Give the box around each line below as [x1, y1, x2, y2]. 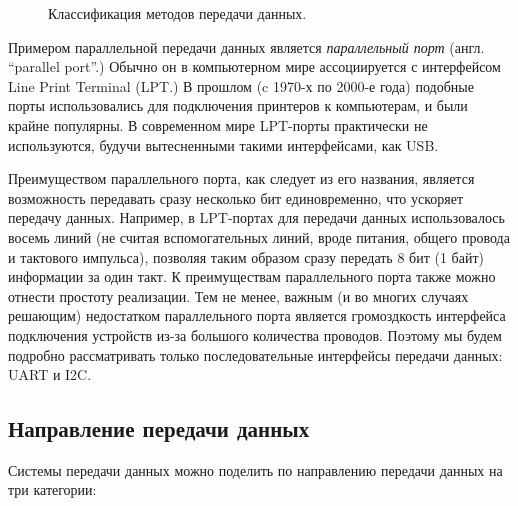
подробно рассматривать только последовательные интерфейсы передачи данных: [8, 344, 503, 365]
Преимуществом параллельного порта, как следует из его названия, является [8, 168, 475, 189]
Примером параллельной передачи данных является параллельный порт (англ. [8, 36, 485, 57]
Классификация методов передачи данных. [48, 3, 307, 23]
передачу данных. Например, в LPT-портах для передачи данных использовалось [8, 207, 505, 228]
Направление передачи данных [8, 413, 310, 444]
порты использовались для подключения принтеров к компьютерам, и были [8, 95, 468, 116]
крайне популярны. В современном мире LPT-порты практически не [8, 114, 428, 135]
